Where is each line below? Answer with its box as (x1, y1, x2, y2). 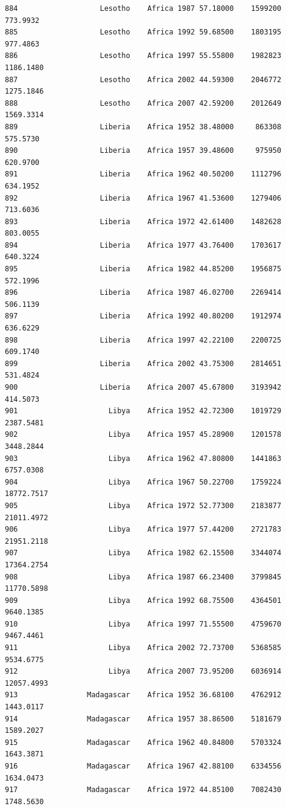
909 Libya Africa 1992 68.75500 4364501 (5, 596, 282, 605)
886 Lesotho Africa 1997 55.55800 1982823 (5, 51, 282, 60)
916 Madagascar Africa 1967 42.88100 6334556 (5, 762, 282, 770)
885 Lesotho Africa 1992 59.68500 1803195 (5, 28, 282, 37)
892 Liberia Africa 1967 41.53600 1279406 (5, 193, 282, 202)
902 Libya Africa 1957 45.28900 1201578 (5, 430, 282, 439)
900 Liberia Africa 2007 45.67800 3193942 (5, 383, 282, 392)
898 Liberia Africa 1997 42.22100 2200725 (5, 335, 282, 344)
